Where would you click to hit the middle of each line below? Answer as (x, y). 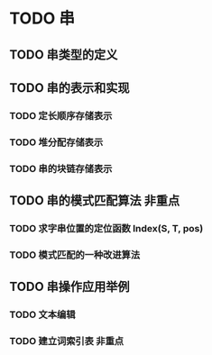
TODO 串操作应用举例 (69, 287)
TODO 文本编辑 (42, 314)
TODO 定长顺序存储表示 (61, 115)
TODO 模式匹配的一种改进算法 (75, 255)
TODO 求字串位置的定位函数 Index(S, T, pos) (106, 229)
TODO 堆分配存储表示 (56, 142)
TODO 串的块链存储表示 (61, 168)
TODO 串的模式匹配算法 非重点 (95, 200)
